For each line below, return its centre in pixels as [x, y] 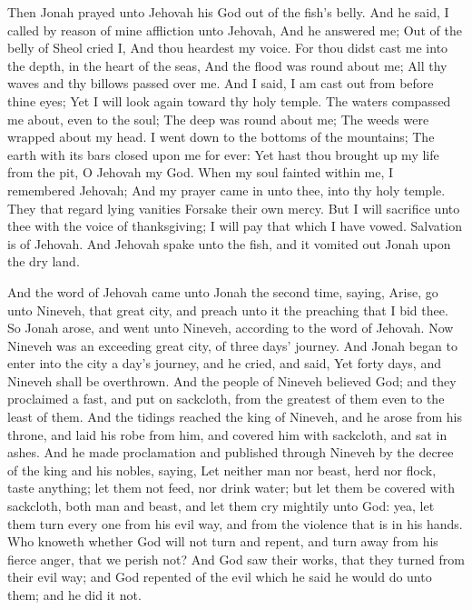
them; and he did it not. [74, 595]
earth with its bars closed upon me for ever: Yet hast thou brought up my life [223, 154]
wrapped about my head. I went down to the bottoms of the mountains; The [221, 137]
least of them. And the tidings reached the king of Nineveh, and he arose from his [235, 417]
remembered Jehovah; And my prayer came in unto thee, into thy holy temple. [226, 190]
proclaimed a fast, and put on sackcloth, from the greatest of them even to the [226, 399]
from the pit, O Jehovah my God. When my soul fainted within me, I [201, 172]
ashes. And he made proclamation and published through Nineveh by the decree [231, 452]
